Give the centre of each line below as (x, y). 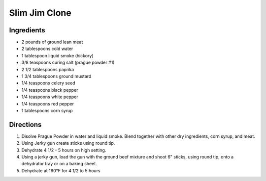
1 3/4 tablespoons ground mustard (56, 77)
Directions (25, 124)
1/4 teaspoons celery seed (48, 83)
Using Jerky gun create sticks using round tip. (68, 143)
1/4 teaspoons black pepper (50, 90)
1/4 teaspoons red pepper (48, 103)
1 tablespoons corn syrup (47, 110)
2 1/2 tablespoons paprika (48, 69)
